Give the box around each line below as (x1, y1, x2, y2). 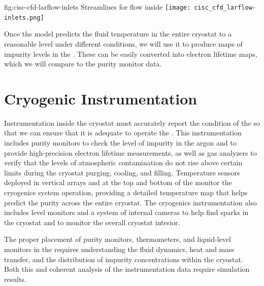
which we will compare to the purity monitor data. (4, 58, 162, 69)
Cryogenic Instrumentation (4, 88, 197, 109)
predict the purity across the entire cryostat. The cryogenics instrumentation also (4, 197, 257, 207)
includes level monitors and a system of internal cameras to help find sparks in (4, 207, 249, 218)
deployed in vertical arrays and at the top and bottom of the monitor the (4, 177, 232, 188)
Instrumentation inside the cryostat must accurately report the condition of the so (4, 117, 260, 128)
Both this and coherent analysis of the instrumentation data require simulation (4, 264, 250, 274)
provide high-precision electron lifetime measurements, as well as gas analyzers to (4, 147, 257, 158)
